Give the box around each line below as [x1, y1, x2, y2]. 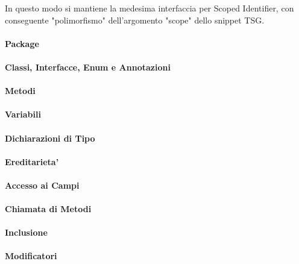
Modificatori [5, 250, 57, 262]
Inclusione [5, 226, 48, 239]
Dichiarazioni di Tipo [5, 131, 95, 144]
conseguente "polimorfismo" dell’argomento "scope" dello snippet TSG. [5, 13, 265, 26]
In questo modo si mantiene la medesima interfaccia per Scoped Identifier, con [5, 2, 294, 14]
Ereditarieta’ [5, 155, 59, 168]
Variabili [5, 108, 41, 121]
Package [5, 37, 39, 49]
